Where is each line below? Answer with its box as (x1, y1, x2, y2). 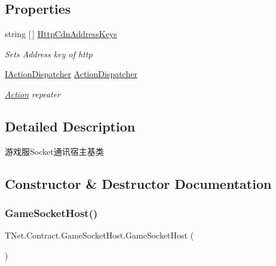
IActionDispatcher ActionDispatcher (5, 68, 137, 80)
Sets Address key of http (5, 47, 93, 60)
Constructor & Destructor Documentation (5, 174, 272, 192)
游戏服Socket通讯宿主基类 (5, 145, 104, 157)
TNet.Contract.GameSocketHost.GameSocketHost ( (5, 229, 194, 241)
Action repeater (5, 87, 61, 100)
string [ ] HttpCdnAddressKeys (5, 27, 117, 40)
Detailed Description (5, 117, 136, 135)
